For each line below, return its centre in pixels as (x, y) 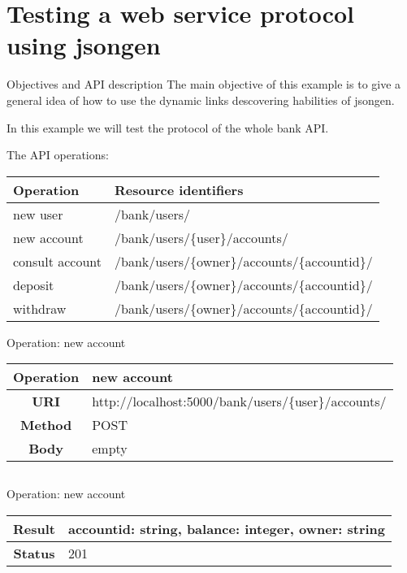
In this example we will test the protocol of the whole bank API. (168, 127)
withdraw (40, 308)
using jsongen (84, 45)
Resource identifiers (179, 189)
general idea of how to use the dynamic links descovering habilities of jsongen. (201, 100)
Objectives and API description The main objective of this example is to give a (204, 84)
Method (46, 425)
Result (34, 528)
